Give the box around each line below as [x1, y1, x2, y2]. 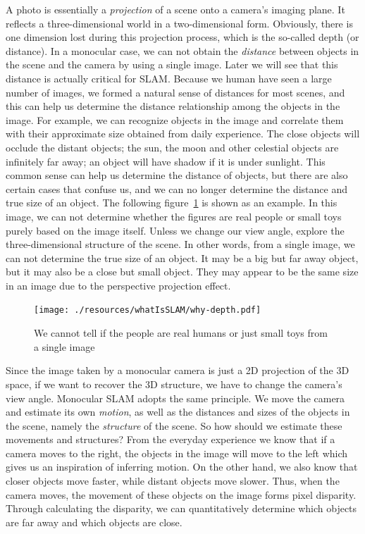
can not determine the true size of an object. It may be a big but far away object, [6, 250, 359, 265]
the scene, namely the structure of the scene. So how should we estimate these [6, 418, 342, 433]
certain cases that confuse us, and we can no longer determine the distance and [6, 181, 348, 196]
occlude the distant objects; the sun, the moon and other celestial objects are [6, 139, 339, 154]
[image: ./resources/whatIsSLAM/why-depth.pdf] [34, 305, 261, 316]
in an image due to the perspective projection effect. [6, 278, 231, 292]
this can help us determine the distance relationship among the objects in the [6, 99, 340, 113]
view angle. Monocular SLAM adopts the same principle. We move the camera [6, 390, 345, 405]
